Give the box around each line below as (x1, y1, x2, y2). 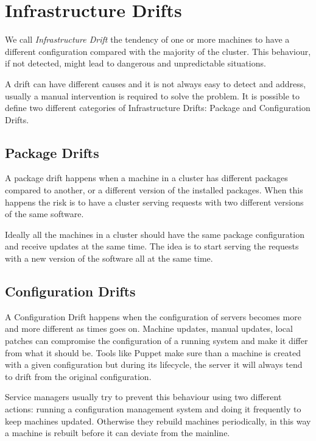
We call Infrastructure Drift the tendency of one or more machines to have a (5, 33, 290, 46)
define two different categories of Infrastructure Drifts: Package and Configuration (5, 101, 311, 114)
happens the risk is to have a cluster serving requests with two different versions (5, 195, 304, 208)
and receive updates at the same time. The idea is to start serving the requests (5, 240, 299, 253)
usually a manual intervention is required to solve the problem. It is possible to (5, 89, 300, 102)
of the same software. (5, 207, 84, 220)
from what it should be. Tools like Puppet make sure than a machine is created (5, 346, 301, 359)
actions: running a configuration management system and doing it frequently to (5, 403, 301, 415)
